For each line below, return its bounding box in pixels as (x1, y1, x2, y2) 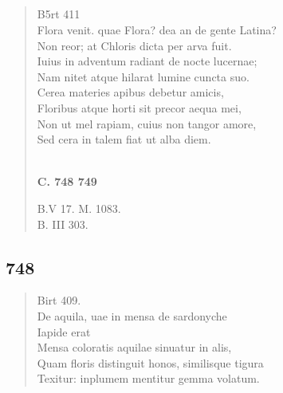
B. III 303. (37, 215, 88, 232)
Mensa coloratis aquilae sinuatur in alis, (37, 339, 232, 356)
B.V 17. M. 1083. (37, 199, 121, 216)
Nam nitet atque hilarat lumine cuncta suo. (37, 68, 250, 84)
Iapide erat (37, 323, 91, 340)
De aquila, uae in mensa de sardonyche (37, 307, 227, 324)
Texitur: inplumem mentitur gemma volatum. (37, 370, 260, 387)
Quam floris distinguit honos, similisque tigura (37, 354, 264, 371)
